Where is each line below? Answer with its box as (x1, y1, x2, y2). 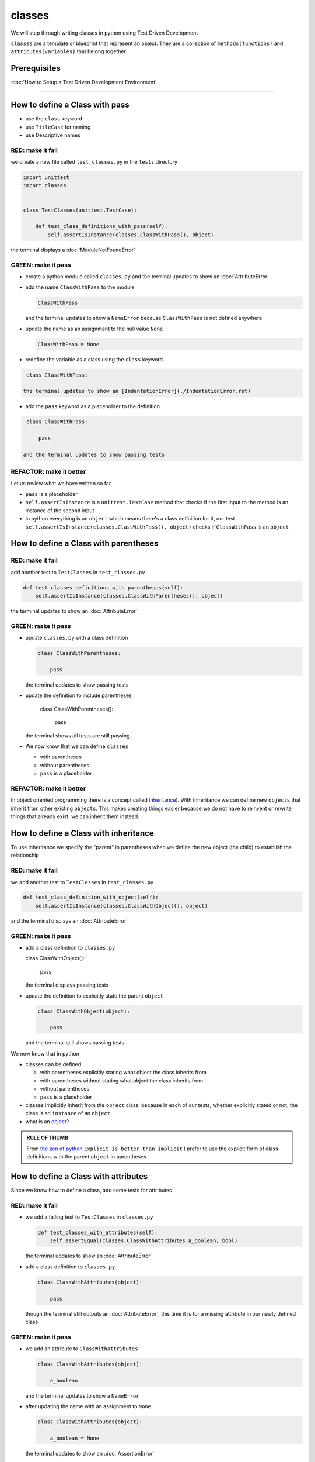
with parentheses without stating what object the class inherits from (40, 1077, 204, 1084)
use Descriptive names (25, 132, 81, 139)
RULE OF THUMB (26, 1135, 68, 1142)
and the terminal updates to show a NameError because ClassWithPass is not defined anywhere (25, 315, 262, 322)
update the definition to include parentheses (25, 692, 132, 699)
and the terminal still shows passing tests (25, 1039, 125, 1046)
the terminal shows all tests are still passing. (25, 732, 131, 739)
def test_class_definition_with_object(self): (23, 894, 159, 901)
